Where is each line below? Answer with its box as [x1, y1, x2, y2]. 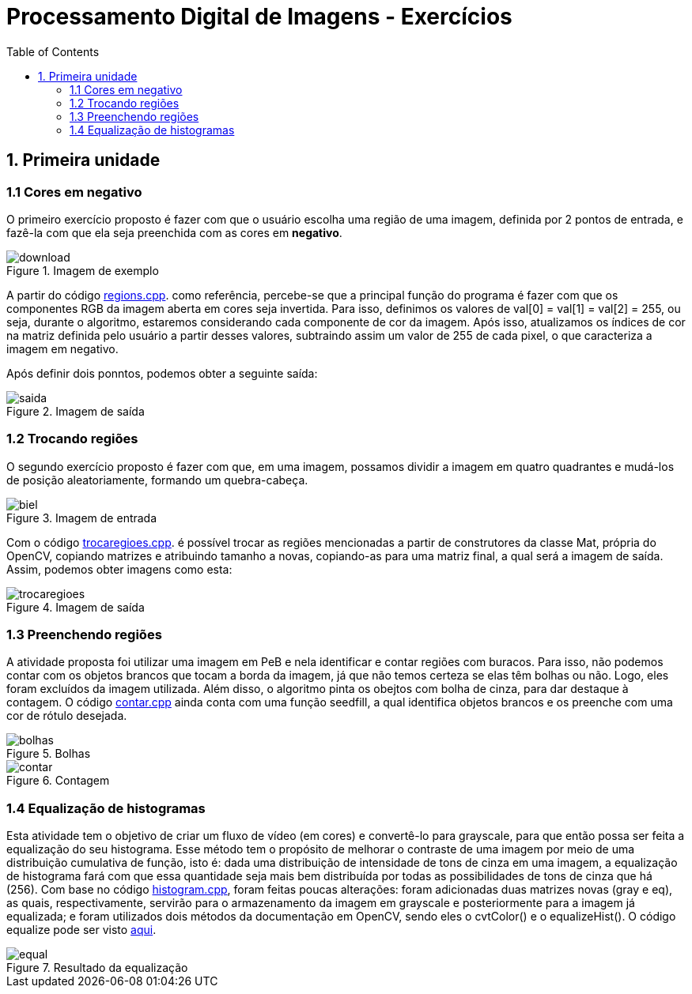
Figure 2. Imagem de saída [6, 404, 145, 418]
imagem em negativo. [6, 341, 119, 356]
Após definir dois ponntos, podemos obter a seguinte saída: [6, 366, 318, 380]
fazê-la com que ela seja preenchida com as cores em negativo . [6, 225, 342, 239]
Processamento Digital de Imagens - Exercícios [6, 3, 512, 30]
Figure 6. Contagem [6, 774, 110, 788]
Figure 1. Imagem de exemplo [6, 263, 159, 277]
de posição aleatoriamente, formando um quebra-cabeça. [6, 473, 308, 487]
